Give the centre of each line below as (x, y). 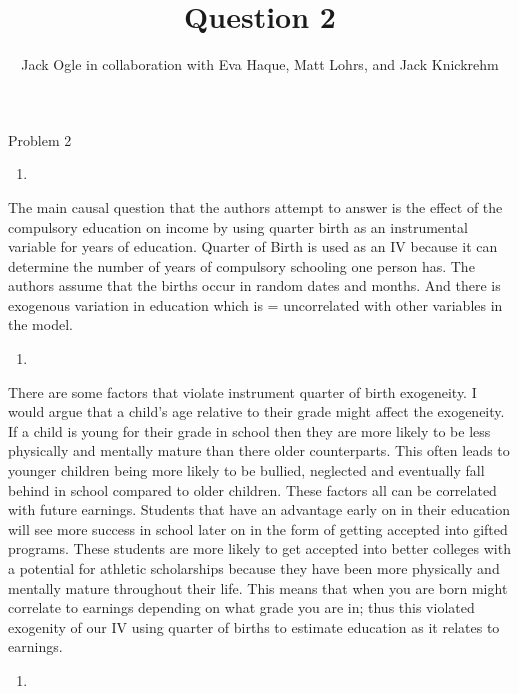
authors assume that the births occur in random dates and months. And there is (254, 285)
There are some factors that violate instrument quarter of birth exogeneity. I (242, 391)
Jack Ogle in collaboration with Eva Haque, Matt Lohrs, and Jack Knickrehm (260, 64)
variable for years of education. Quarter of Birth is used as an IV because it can (253, 246)
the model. (40, 324)
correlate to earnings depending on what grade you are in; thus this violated (241, 607)
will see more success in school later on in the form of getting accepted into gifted (258, 528)
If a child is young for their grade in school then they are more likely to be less (249, 430)
